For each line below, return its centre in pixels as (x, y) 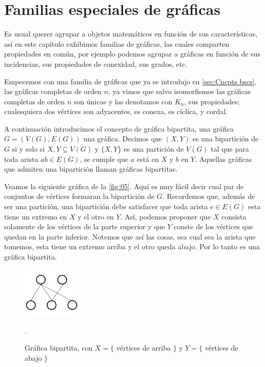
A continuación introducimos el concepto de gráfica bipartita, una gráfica (119, 128)
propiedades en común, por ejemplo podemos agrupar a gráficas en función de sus (132, 54)
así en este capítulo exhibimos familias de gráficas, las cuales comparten (117, 43)
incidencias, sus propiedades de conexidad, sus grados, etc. (96, 63)
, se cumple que (104, 159)
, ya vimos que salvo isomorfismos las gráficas (180, 91)
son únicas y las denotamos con (123, 101)
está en (148, 159)
